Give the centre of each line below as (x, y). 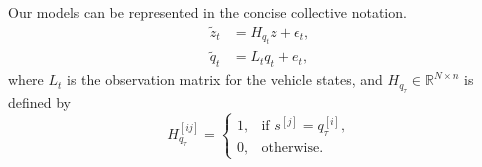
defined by (40, 101)
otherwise (290, 147)
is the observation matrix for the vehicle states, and (225, 79)
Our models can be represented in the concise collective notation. (207, 12)
